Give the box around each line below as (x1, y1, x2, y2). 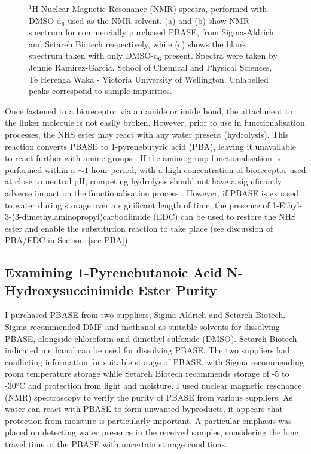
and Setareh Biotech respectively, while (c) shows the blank (29, 37, 247, 50)
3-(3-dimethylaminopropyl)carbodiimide (5, 210, 151, 223)
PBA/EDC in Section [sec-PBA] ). (5, 234, 130, 246)
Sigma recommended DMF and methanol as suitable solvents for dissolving (5, 320, 280, 333)
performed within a (5, 163, 75, 175)
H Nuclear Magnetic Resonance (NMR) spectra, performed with (32, 2, 267, 14)
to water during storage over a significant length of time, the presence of (5, 198, 270, 211)
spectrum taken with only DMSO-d (29, 49, 158, 62)
